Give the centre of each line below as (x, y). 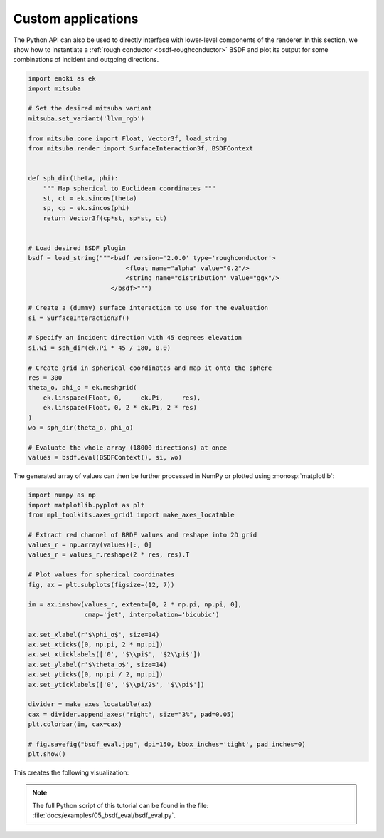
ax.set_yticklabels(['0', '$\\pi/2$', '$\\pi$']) (116, 684)
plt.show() (47, 754)
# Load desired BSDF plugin (77, 248)
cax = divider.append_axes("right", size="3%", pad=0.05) (131, 714)
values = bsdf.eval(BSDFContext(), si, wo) (105, 457)
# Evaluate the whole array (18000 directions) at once (128, 448)
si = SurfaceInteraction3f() (79, 318)
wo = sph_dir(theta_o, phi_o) (81, 427)
